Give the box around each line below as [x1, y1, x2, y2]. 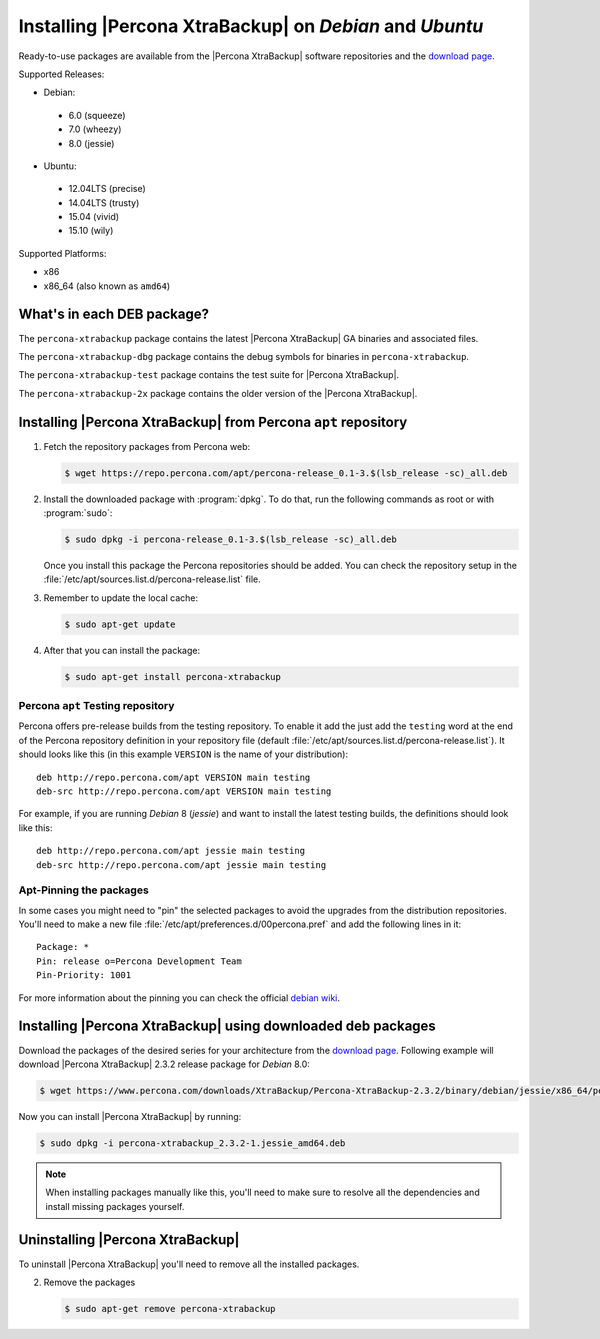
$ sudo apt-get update [64, 618, 176, 630]
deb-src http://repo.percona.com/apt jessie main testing [36, 859, 327, 870]
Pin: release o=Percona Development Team [36, 955, 242, 967]
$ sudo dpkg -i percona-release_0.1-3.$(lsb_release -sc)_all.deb [64, 533, 397, 545]
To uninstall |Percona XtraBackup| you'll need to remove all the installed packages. [18, 1258, 360, 1270]
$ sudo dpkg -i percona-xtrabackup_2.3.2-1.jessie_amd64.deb [39, 1137, 346, 1149]
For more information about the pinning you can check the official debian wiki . [18, 991, 340, 1004]
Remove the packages [43, 1276, 136, 1288]
